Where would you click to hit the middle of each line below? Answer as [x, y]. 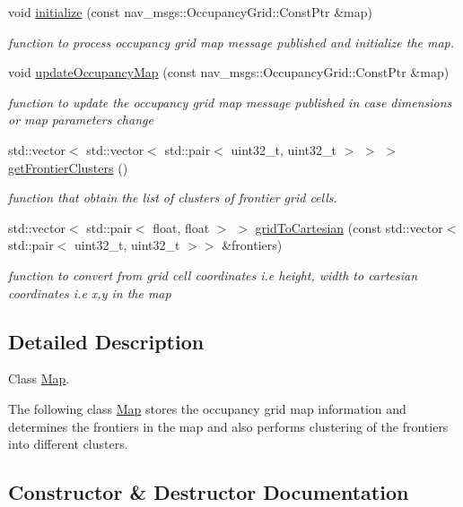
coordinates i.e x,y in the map [90, 292]
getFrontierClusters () [68, 167]
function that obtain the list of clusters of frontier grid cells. [173, 198]
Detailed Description [106, 341]
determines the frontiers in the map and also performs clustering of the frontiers [228, 426]
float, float [181, 227]
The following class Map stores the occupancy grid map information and [207, 408]
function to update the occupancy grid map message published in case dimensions [230, 102]
